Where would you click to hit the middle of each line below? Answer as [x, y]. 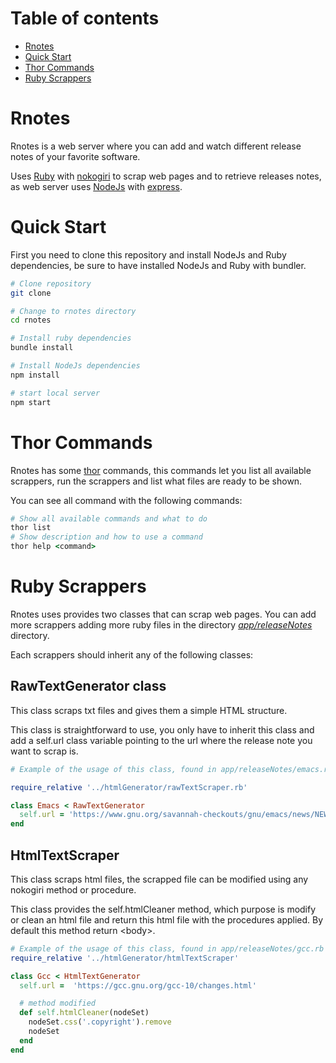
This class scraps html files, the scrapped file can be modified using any [159, 879]
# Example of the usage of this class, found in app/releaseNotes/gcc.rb [167, 948]
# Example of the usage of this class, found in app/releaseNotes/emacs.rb [171, 769]
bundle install [42, 348]
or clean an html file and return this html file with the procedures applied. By [167, 919]
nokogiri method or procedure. [73, 889]
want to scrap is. [44, 751]
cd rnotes [31, 320]
